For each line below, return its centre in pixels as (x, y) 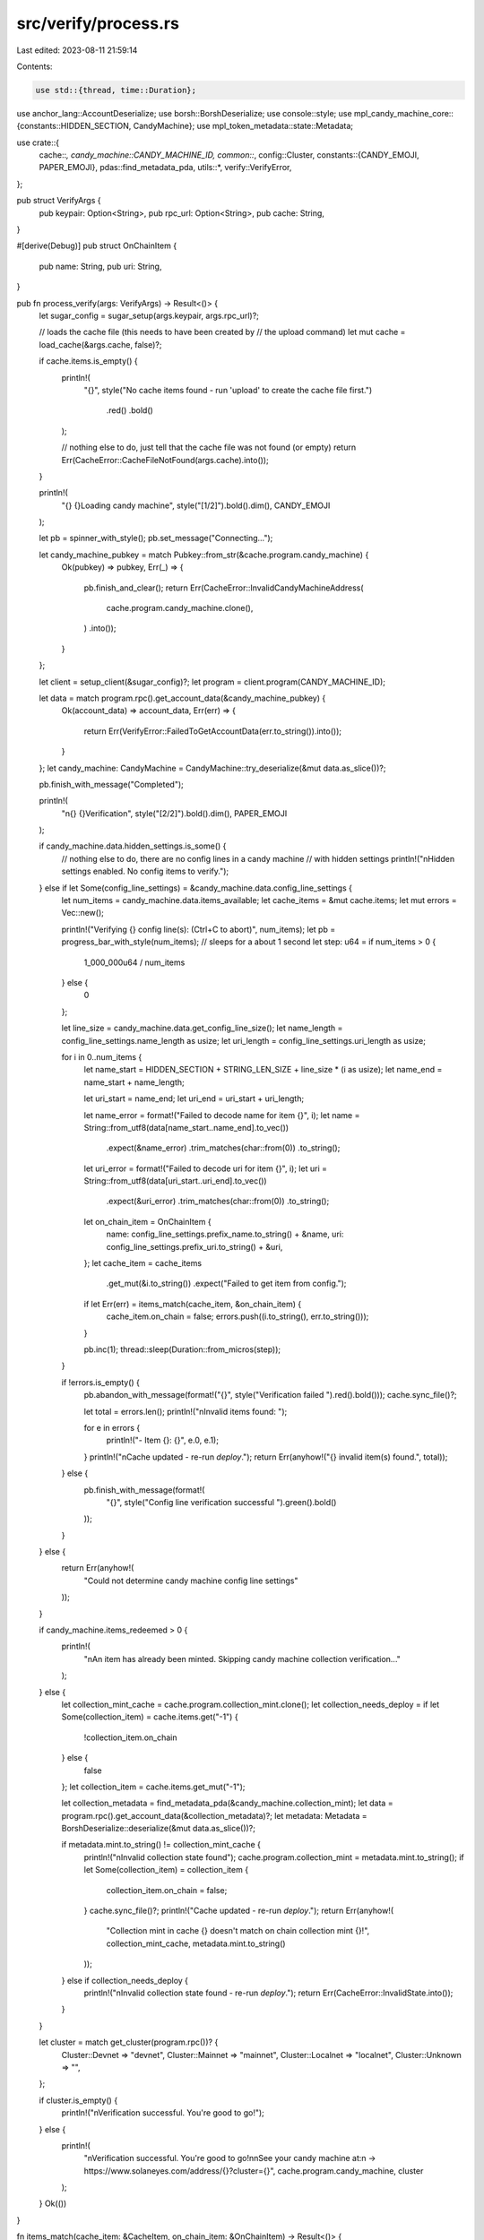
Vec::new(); (83, 913)
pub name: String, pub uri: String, (100, 266)
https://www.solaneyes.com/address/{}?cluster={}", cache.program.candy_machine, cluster (254, 2171)
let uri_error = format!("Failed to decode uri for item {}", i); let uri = (205, 1168)
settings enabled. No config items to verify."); (145, 871)
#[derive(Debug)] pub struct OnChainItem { (97, 246)
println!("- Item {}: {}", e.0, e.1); (163, 1440)
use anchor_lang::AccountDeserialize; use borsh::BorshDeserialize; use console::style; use (185, 113)
